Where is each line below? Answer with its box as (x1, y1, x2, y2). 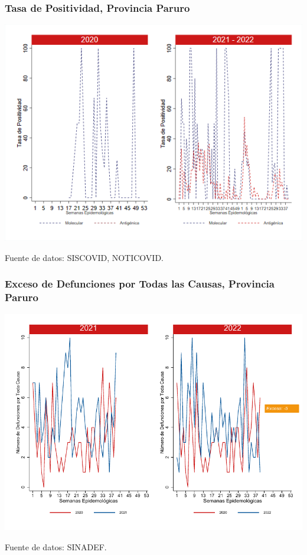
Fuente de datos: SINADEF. (5, 540, 107, 553)
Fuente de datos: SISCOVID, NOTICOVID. (5, 251, 164, 263)
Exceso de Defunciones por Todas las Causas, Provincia (5, 276, 275, 291)
